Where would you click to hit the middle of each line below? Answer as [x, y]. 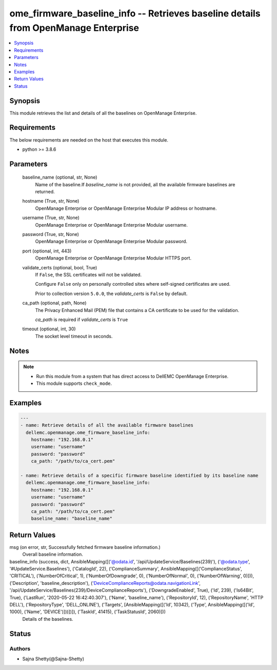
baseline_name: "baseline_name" [72, 519]
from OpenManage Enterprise [74, 28]
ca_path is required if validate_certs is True [82, 319]
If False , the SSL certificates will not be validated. [88, 274]
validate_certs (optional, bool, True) [60, 267]
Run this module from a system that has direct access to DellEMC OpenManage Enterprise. [132, 376]
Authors [20, 648]
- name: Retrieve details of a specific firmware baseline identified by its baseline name [139, 476]
